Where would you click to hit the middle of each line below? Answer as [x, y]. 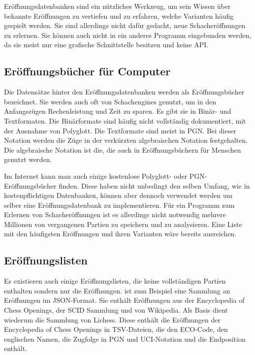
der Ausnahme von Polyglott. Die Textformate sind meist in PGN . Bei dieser [120, 130]
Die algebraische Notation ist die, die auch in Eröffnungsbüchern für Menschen [123, 149]
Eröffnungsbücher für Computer [87, 71]
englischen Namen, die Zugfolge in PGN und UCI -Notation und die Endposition [125, 339]
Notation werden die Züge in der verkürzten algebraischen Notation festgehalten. [126, 140]
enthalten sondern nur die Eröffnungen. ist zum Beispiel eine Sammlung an [117, 290]
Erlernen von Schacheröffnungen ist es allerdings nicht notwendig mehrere [115, 214]
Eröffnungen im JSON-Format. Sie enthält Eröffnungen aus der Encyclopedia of [124, 300]
